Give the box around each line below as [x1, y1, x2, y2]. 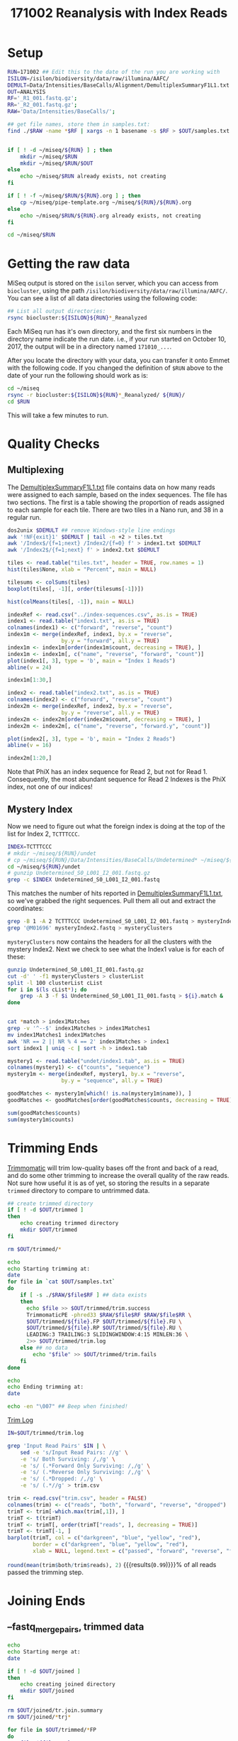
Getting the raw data [7, 256, 130, 271]
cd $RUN [7, 398, 30, 405]
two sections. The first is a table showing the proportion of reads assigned [7, 498, 225, 506]
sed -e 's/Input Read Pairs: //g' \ [20, 1448, 129, 1456]
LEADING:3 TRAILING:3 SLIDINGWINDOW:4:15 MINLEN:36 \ [25, 1331, 189, 1338]
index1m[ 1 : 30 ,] [7, 677, 52, 684]
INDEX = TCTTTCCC [7, 843, 52, 850]
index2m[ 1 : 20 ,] [7, 755, 52, 762]
